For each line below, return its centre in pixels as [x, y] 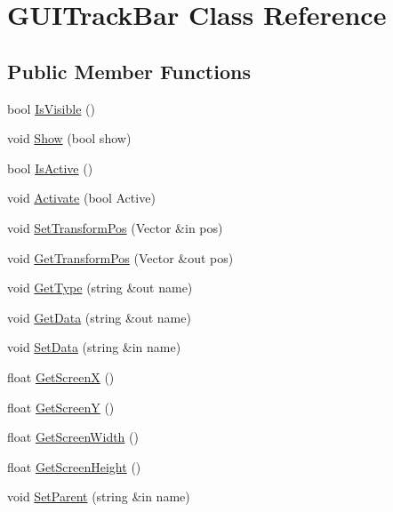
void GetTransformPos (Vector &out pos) [120, 257]
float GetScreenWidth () [73, 437]
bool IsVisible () [51, 108]
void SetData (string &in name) [94, 347]
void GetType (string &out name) [100, 288]
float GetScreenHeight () [74, 466]
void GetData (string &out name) [99, 317]
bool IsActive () [50, 168]
